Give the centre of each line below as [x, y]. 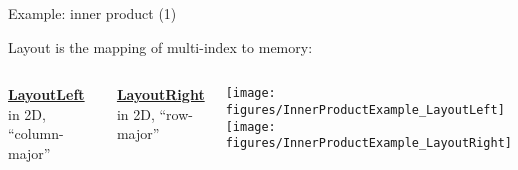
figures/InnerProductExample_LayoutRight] [369, 143]
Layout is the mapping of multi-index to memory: [160, 46]
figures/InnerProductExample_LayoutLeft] [365, 109]
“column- [36, 133]
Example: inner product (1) [92, 13]
